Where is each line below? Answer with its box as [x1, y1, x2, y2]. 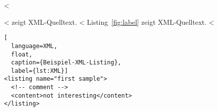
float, [11, 51, 33, 58]
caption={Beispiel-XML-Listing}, [11, 59, 122, 66]
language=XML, [11, 42, 58, 50]
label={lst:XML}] [11, 67, 68, 74]
